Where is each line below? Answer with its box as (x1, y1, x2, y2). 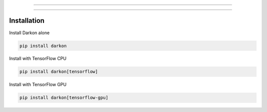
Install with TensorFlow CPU (9, 56, 67, 61)
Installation (9, 16, 44, 25)
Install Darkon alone (9, 30, 50, 36)
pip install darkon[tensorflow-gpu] (19, 95, 109, 101)
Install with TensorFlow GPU (9, 82, 67, 88)
